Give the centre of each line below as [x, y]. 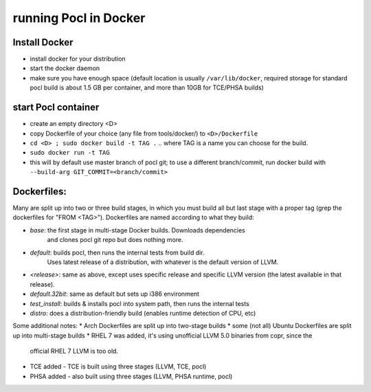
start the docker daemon [65, 68]
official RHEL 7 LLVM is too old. [74, 351]
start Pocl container [56, 108]
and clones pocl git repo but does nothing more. [115, 240]
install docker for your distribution [78, 59]
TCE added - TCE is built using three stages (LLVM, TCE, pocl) [118, 367]
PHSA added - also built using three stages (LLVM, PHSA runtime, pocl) [131, 376]
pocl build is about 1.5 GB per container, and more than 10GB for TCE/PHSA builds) [147, 88]
